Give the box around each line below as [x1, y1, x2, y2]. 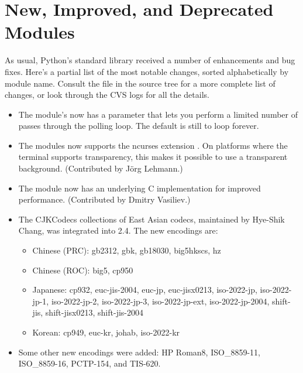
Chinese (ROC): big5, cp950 [32, 264, 133, 276]
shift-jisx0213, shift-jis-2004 [45, 306, 143, 319]
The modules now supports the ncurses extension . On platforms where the [18, 139, 288, 151]
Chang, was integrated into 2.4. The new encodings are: [18, 224, 218, 237]
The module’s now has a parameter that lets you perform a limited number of [18, 108, 298, 120]
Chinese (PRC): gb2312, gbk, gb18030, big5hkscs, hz [32, 244, 221, 256]
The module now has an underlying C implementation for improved [18, 182, 261, 194]
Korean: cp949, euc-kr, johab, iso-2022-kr [32, 326, 180, 338]
